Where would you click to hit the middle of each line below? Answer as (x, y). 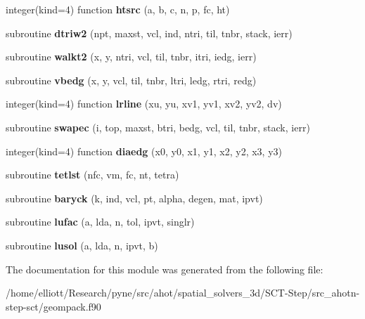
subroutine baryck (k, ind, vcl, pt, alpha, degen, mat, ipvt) (134, 198)
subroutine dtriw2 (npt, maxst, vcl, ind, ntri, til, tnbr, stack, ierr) (149, 33)
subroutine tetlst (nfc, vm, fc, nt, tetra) (92, 175)
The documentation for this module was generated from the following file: (165, 269)
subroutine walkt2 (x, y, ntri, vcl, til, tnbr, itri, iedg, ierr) (131, 57)
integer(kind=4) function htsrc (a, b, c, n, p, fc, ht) (118, 9)
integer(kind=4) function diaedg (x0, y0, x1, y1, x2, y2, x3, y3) (144, 151)
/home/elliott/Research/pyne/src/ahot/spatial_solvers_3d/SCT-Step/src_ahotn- (183, 293)
